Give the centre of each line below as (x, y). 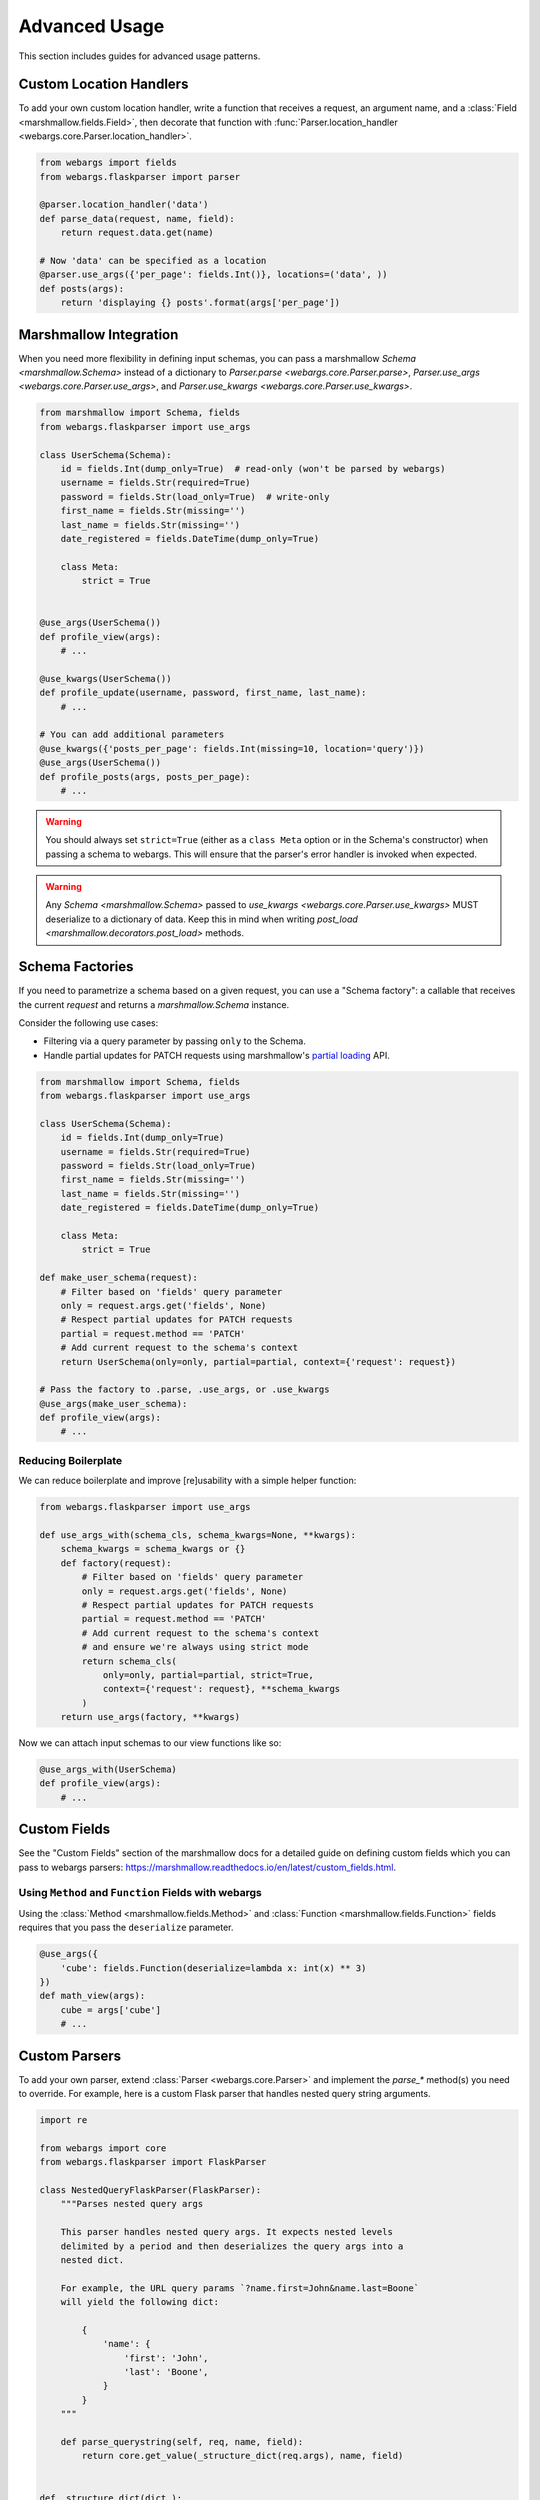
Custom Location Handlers (103, 84)
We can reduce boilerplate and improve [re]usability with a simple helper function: (187, 1481)
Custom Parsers (70, 2055)
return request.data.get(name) (137, 233)
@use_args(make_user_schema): (113, 1403)
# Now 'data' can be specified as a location (153, 260)
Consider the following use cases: (88, 1022)
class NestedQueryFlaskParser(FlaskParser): (150, 2190)
